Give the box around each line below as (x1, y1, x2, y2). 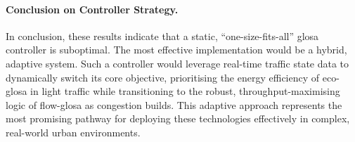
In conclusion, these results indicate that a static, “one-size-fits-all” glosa (6, 28, 319, 43)
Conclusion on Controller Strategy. (6, 1, 179, 16)
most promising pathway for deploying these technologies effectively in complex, (6, 111, 350, 126)
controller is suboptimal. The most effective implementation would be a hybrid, (6, 42, 347, 57)
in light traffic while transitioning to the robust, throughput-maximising (30, 84, 340, 98)
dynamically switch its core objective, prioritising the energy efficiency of (6, 70, 320, 84)
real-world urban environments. (6, 124, 141, 139)
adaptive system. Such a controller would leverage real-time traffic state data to (6, 56, 349, 70)
